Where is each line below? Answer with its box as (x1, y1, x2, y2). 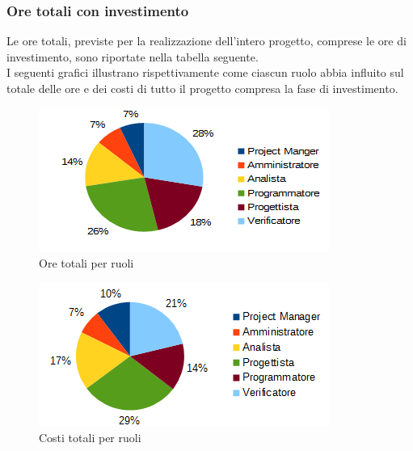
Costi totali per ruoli (39, 429, 141, 446)
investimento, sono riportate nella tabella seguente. (6, 48, 259, 65)
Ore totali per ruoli (39, 255, 134, 272)
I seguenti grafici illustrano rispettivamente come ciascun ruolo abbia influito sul (6, 64, 404, 81)
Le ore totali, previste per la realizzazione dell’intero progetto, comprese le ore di (6, 32, 407, 49)
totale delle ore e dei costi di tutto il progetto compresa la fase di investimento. (6, 80, 398, 96)
